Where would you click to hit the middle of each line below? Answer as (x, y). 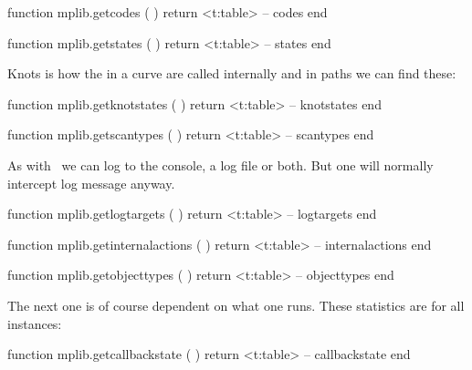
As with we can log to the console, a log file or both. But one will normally (220, 164)
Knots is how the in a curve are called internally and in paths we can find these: (232, 73)
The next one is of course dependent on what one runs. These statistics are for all (236, 305)
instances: (35, 323)
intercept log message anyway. (91, 183)
